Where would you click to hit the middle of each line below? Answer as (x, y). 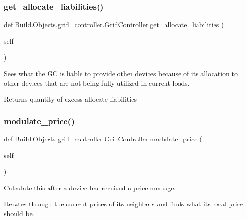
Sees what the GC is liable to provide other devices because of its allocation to (121, 73)
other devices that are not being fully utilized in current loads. (97, 83)
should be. (19, 213)
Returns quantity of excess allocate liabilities (70, 99)
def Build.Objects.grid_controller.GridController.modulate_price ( (103, 139)
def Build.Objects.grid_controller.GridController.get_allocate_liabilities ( (114, 24)
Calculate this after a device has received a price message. (90, 187)
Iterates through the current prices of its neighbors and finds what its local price (124, 204)
